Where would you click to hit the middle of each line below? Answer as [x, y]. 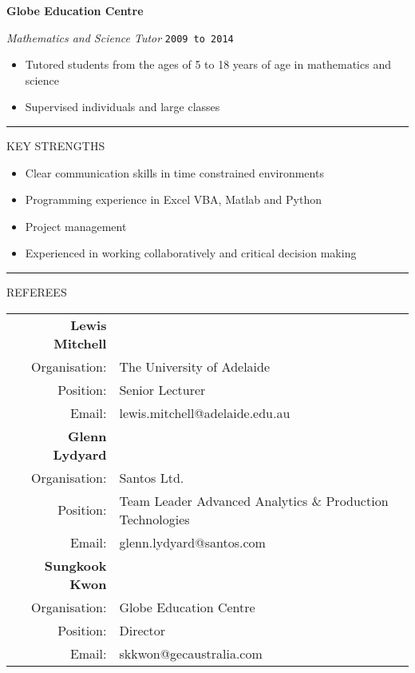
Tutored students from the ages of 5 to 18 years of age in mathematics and [208, 64]
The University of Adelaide [195, 366]
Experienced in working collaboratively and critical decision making [191, 253]
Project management [76, 226]
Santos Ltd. [152, 477]
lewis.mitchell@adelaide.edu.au [205, 412]
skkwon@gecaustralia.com [191, 653]
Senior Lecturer [162, 389]
